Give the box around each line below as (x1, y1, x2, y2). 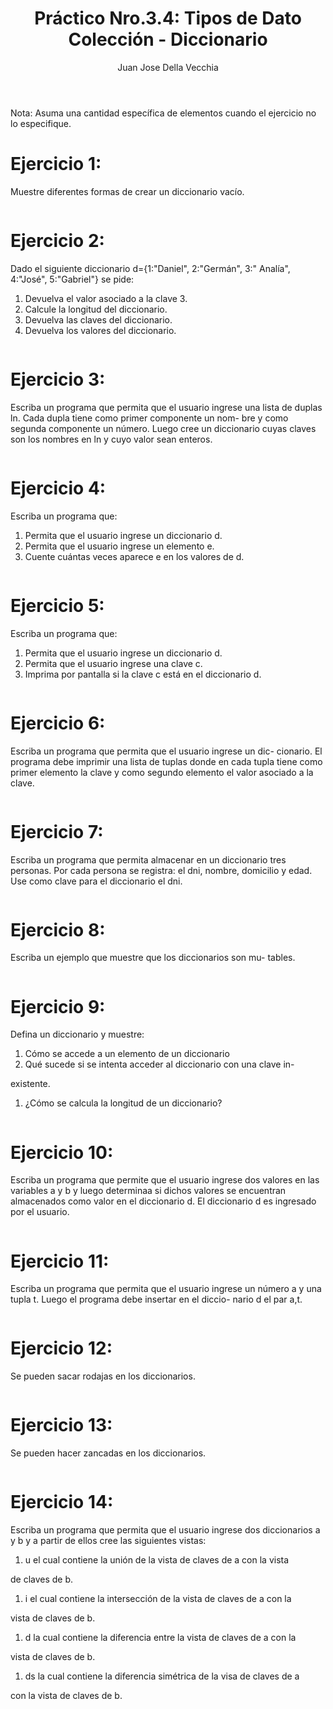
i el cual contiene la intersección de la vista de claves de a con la (24, 1593, 292, 1605)
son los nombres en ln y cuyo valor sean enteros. (10, 433, 213, 445)
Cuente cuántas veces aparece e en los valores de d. (24, 550, 245, 562)
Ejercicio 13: (10, 1414, 113, 1437)
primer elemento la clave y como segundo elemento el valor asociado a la (10, 766, 314, 778)
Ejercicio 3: (10, 368, 106, 391)
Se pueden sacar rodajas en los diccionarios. (10, 1370, 196, 1382)
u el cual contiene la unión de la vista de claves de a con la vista (24, 1554, 290, 1566)
